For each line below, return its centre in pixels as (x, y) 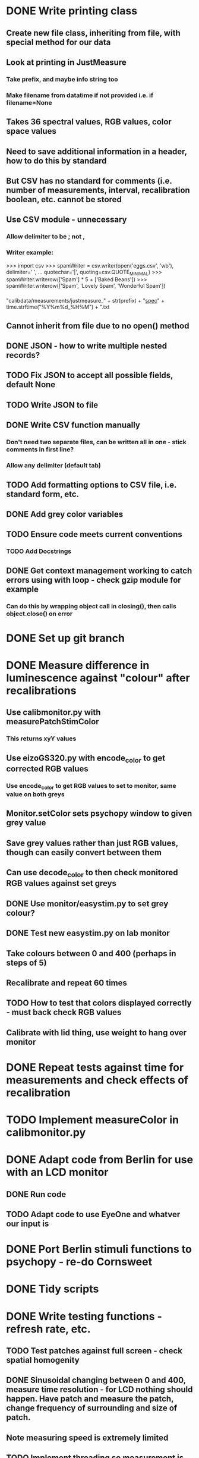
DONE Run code (36, 1194)
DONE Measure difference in (78, 665)
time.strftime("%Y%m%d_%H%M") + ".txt (58, 307)
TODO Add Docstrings (39, 551)
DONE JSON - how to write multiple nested (87, 346)
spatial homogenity (43, 1360)
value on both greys (35, 794)
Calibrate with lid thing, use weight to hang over (97, 1033)
